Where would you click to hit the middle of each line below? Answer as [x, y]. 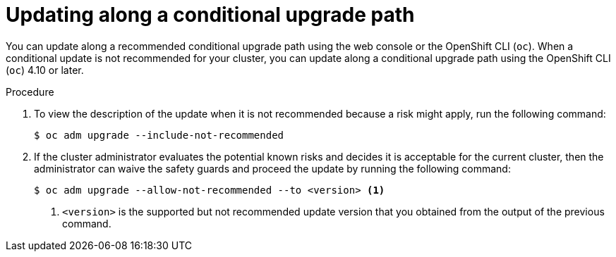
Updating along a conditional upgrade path [210, 15]
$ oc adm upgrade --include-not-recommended [159, 135]
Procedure [30, 92]
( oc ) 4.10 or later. [45, 70]
